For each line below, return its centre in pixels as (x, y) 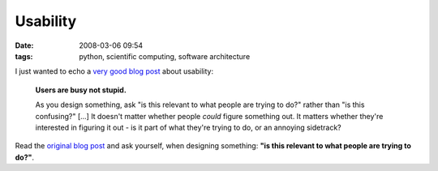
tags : (24, 56)
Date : (24, 45)
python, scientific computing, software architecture (165, 56)
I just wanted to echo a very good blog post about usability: (114, 71)
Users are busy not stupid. (81, 90)
